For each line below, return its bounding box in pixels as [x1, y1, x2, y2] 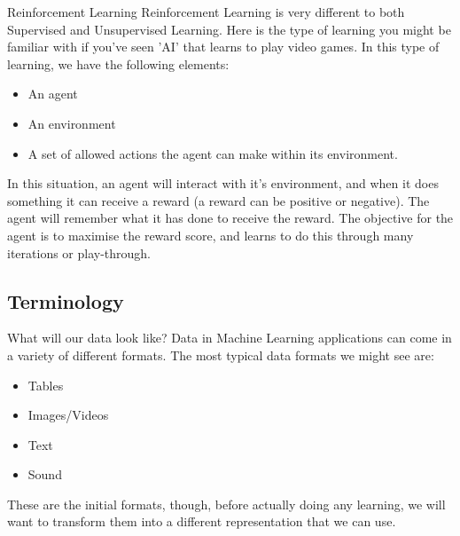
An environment [27, 114, 116, 132]
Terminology [7, 287, 124, 314]
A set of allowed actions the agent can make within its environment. [27, 144, 398, 162]
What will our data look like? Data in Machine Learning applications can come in [7, 328, 452, 347]
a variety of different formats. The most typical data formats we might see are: [7, 345, 434, 364]
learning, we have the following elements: [7, 54, 230, 73]
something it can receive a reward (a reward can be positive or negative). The [7, 191, 430, 209]
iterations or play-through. [7, 243, 152, 262]
